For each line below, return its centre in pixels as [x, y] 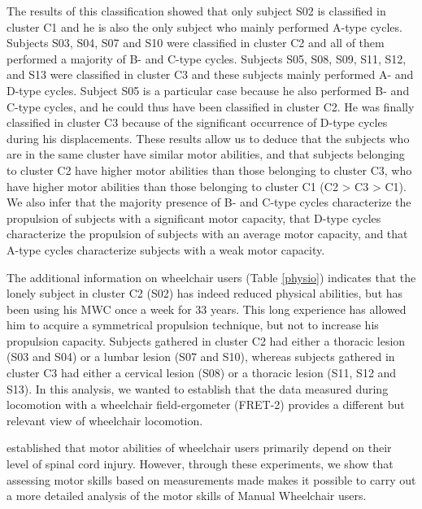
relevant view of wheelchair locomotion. [105, 420]
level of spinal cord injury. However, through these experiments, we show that [200, 464]
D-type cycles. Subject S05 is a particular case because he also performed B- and [208, 90]
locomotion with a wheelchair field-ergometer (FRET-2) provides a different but [206, 405]
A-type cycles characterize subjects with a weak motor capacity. [166, 249]
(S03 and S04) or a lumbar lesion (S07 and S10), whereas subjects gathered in [201, 357]
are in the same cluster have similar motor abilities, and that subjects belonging [206, 154]
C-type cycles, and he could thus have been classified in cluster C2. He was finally [211, 106]
